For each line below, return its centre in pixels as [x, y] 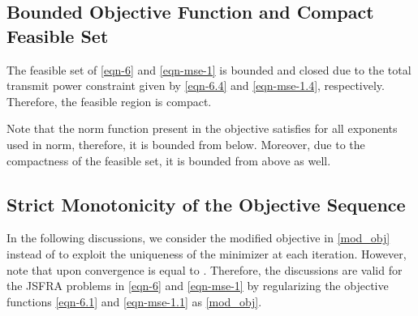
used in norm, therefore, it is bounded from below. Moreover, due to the [186, 144]
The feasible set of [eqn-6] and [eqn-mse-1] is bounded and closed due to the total [209, 69]
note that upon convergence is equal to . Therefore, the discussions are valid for [205, 269]
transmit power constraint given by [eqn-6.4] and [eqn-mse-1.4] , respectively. [196, 85]
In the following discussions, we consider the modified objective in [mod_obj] [198, 238]
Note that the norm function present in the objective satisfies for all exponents [202, 128]
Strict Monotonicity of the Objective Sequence [206, 204]
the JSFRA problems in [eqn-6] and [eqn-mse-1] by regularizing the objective [198, 286]
